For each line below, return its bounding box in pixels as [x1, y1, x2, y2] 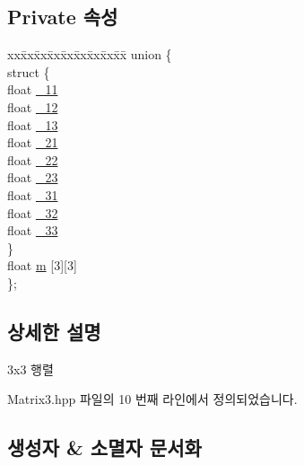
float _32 [7, 203, 58, 222]
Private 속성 [7, 3, 118, 31]
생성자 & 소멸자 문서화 [7, 434, 202, 461]
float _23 [7, 168, 58, 187]
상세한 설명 [7, 317, 101, 345]
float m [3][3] [7, 256, 77, 275]
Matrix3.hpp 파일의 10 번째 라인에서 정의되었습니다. [7, 390, 298, 408]
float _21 [7, 133, 58, 152]
